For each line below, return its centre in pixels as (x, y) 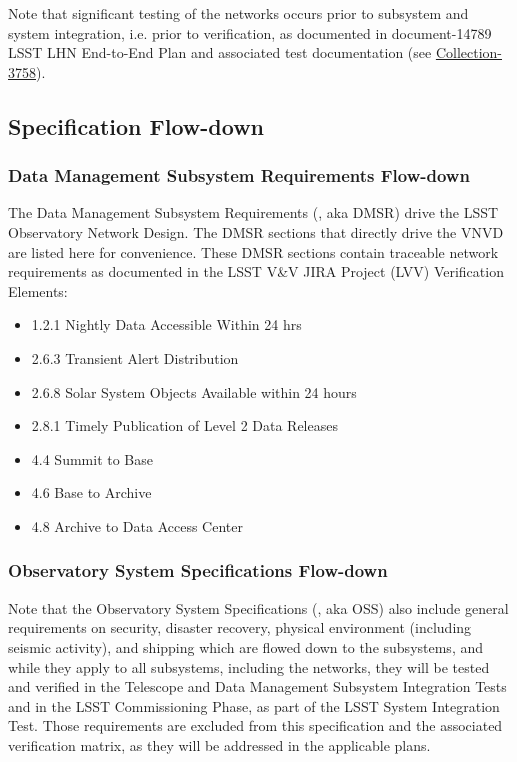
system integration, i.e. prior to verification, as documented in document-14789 (250, 32)
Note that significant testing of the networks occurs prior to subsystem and (238, 13)
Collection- (469, 52)
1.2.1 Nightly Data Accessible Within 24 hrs (166, 324)
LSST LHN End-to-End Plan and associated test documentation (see (220, 52)
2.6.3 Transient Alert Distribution (135, 357)
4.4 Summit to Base (92, 458)
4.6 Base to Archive (91, 492)
